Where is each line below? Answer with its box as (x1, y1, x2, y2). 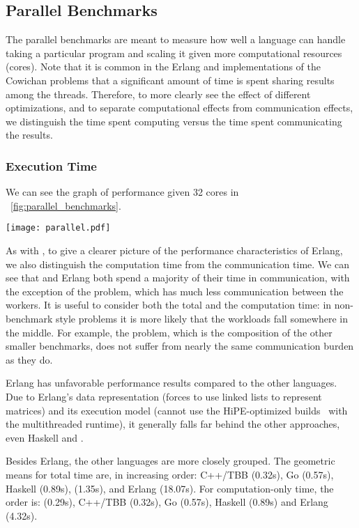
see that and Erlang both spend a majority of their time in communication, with (6, 270, 350, 285)
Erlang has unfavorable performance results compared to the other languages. (6, 375, 337, 390)
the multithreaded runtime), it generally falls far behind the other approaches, (6, 417, 340, 431)
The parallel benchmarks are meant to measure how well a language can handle (6, 32, 346, 47)
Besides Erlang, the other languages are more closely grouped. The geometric (6, 453, 335, 468)
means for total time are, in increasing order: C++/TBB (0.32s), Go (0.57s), (6, 467, 334, 481)
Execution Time (6, 157, 97, 174)
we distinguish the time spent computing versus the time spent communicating (6, 114, 342, 128)
